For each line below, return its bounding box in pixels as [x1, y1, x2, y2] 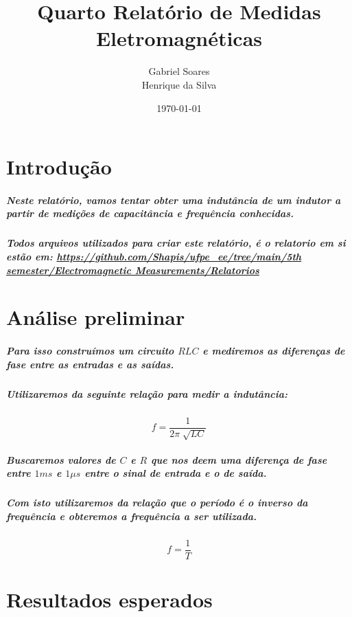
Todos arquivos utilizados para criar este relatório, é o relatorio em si [6, 236, 346, 250]
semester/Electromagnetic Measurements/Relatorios [6, 262, 259, 277]
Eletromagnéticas [95, 24, 263, 52]
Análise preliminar [6, 303, 185, 331]
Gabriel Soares [148, 64, 210, 78]
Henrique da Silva [141, 77, 217, 91]
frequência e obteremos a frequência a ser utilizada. [6, 508, 257, 523]
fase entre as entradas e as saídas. [6, 357, 174, 371]
